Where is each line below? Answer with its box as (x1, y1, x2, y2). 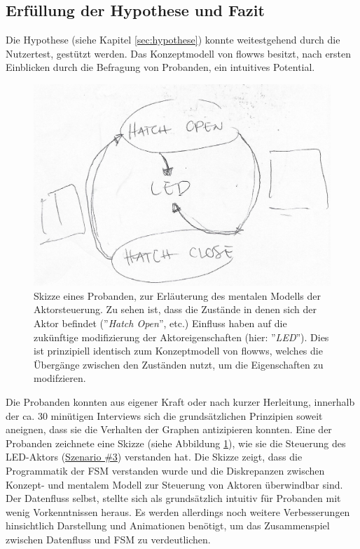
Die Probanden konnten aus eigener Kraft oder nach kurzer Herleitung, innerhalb (6, 394, 355, 409)
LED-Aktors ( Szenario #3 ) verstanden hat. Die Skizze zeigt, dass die (6, 449, 303, 464)
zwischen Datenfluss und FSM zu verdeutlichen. (6, 531, 211, 546)
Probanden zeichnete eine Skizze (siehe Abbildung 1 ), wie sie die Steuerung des (6, 435, 346, 450)
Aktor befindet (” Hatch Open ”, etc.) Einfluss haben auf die (34, 315, 287, 330)
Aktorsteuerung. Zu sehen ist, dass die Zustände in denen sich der (34, 302, 317, 317)
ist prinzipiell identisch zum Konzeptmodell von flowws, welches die (34, 343, 323, 358)
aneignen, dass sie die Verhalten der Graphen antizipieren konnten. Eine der (6, 422, 332, 437)
